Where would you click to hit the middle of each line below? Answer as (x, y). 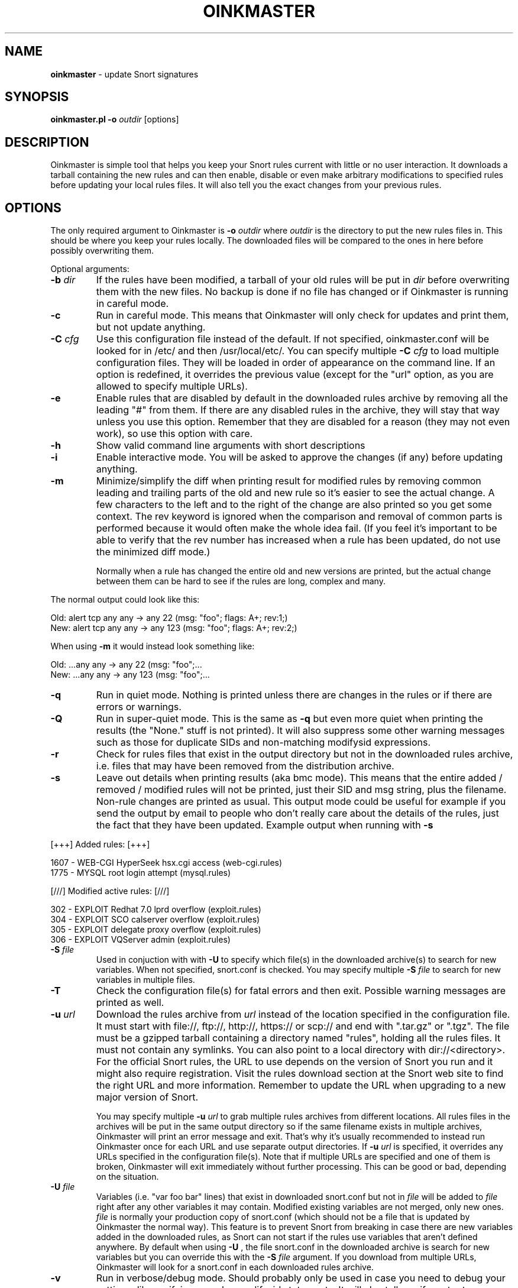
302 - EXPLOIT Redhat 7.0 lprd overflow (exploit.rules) (156, 910)
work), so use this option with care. (174, 434)
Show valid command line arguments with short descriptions (231, 446)
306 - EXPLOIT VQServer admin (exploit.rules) (140, 940)
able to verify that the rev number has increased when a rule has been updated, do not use (298, 540)
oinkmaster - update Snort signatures (124, 74)
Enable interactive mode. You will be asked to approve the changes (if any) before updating (299, 457)
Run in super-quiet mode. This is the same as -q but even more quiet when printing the (289, 719)
